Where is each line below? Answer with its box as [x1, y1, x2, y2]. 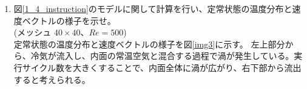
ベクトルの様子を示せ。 [22, 14, 116, 26]
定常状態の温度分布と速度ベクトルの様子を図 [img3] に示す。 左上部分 [13, 37, 285, 50]
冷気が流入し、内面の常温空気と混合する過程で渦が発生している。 [30, 49, 294, 62]
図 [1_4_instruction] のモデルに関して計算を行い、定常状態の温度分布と [13, 2, 292, 14]
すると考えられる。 [13, 73, 90, 85]
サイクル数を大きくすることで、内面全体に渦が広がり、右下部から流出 [22, 61, 302, 73]
